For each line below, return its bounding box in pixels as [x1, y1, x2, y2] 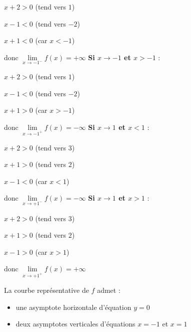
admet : [97, 285, 120, 295]
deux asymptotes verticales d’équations [15, 318, 135, 329]
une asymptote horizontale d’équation [15, 301, 131, 312]
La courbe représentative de [4, 285, 89, 295]
